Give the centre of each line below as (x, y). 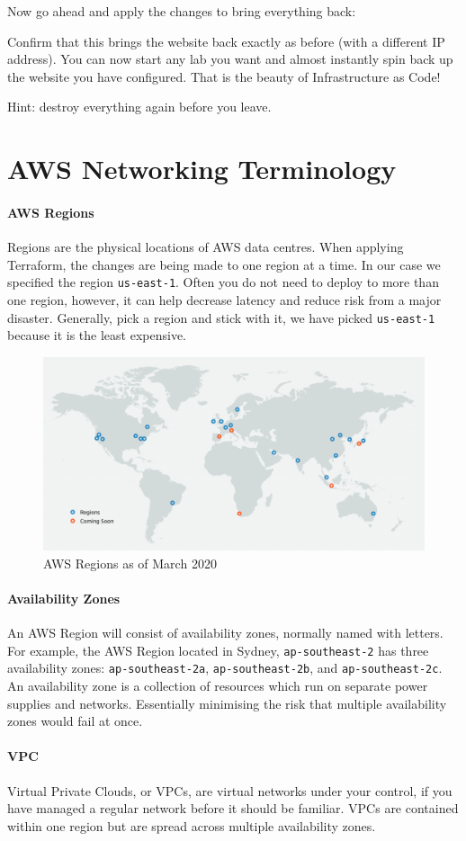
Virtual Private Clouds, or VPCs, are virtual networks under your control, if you (230, 790)
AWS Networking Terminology (202, 169)
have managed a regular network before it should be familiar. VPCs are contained (233, 808)
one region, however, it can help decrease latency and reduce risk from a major (224, 299)
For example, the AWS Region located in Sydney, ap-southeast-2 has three (218, 650)
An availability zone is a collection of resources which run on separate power (218, 686)
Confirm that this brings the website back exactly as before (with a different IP (226, 41)
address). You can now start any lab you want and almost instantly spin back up (230, 59)
